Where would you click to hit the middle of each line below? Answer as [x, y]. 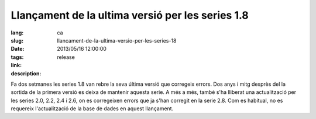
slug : [17, 40]
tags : [17, 57]
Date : [18, 49]
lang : [17, 33]
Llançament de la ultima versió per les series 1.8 [130, 15]
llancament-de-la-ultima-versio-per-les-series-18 [117, 40]
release [66, 57]
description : [26, 73]
